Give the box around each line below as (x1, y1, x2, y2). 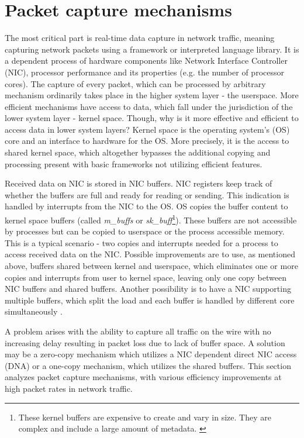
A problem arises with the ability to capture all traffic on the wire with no (5, 325, 271, 337)
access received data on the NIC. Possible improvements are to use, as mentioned (5, 248, 295, 260)
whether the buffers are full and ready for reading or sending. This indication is (5, 188, 289, 201)
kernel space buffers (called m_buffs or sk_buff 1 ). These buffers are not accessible (5, 212, 297, 226)
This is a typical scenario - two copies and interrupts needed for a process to (5, 236, 278, 249)
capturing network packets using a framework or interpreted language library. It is (5, 43, 299, 55)
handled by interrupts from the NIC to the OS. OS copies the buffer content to (5, 200, 288, 212)
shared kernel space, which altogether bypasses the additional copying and (5, 146, 271, 158)
